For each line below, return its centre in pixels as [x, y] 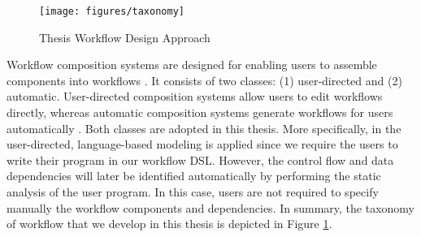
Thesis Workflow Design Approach [125, 37]
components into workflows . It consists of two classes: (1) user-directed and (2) [204, 80]
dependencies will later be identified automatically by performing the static [194, 176]
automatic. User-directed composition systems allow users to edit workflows [195, 96]
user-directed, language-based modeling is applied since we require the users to [202, 144]
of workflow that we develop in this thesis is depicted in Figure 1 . [169, 224]
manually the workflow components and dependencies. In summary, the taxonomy [210, 207]
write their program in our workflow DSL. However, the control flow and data [200, 159]
